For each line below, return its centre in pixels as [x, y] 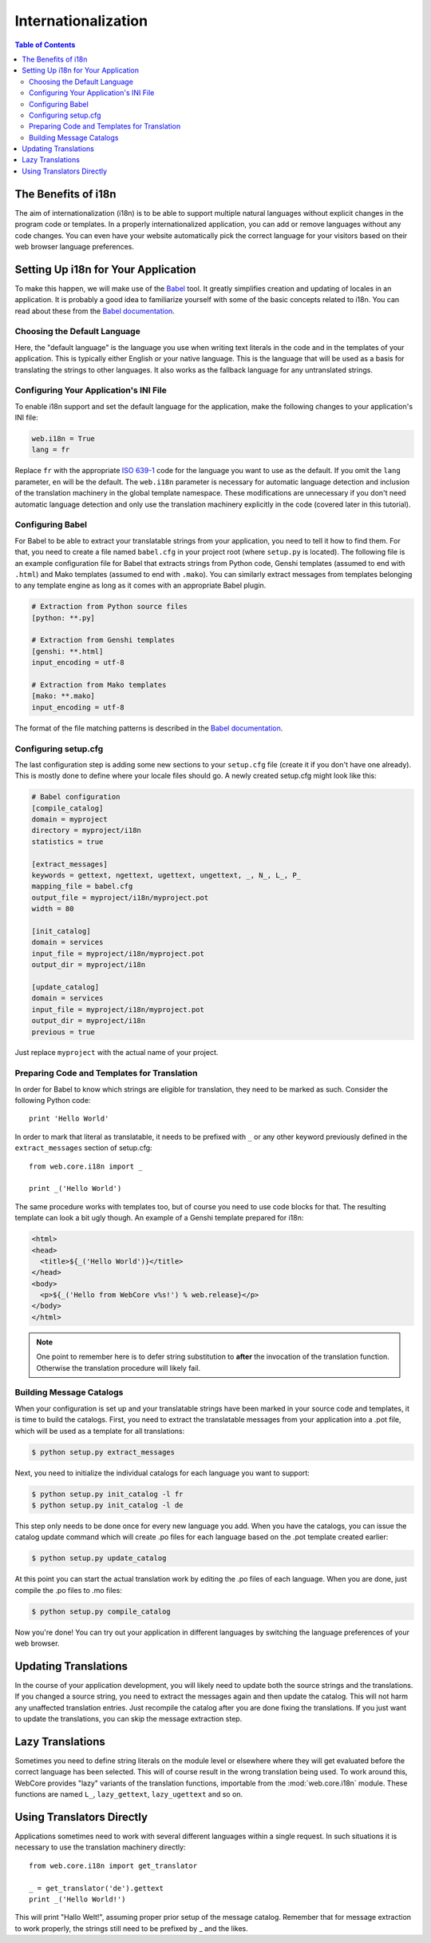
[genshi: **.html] [67, 651]
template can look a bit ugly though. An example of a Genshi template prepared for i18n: [159, 1218]
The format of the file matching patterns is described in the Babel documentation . [149, 728]
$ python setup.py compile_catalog [101, 1611]
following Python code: [53, 1101]
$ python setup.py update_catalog [99, 1558]
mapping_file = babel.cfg [82, 886]
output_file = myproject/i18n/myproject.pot [120, 898]
